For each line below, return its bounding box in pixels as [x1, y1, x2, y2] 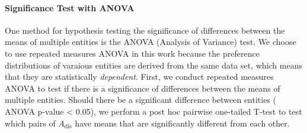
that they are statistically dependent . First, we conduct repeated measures [5, 70, 274, 83]
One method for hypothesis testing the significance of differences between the [5, 24, 285, 36]
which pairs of [5, 116, 56, 129]
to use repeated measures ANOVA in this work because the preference [5, 47, 260, 59]
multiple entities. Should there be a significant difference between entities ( [5, 93, 277, 106]
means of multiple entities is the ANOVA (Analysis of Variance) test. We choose [5, 35, 296, 48]
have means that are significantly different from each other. [75, 116, 290, 129]
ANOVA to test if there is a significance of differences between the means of [5, 82, 280, 94]
